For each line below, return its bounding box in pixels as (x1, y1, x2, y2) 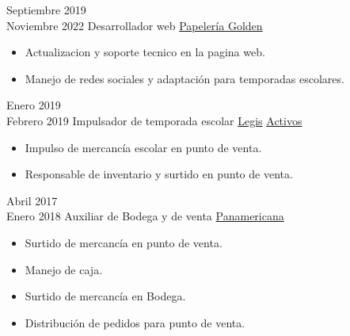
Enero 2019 (6, 97, 61, 113)
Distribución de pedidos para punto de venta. (25, 314, 245, 330)
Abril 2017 (6, 192, 58, 208)
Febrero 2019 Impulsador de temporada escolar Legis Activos (6, 112, 302, 128)
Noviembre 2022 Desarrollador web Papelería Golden (6, 17, 263, 33)
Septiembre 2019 (6, 2, 86, 17)
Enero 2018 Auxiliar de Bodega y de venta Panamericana (6, 208, 284, 224)
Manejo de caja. (25, 261, 103, 277)
